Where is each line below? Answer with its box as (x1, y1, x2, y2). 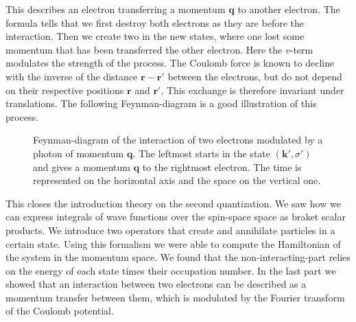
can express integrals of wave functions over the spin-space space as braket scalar (5, 209, 346, 224)
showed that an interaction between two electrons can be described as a (5, 277, 307, 291)
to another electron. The (237, 2, 340, 16)
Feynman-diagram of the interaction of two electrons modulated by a (33, 133, 323, 147)
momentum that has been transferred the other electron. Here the (5, 42, 283, 56)
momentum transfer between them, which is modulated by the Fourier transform (5, 290, 345, 304)
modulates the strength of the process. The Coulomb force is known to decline (5, 56, 335, 70)
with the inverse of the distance (5, 69, 138, 83)
